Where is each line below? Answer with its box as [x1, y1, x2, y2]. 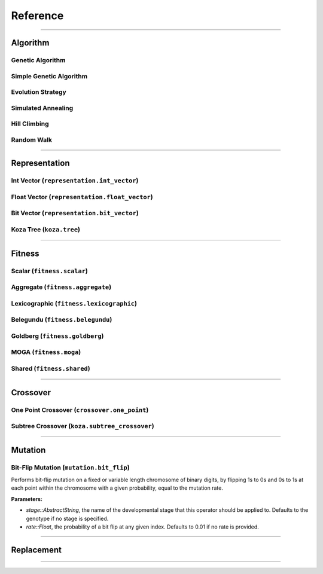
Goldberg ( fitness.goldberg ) [11, 332, 104, 340]
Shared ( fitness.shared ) [11, 364, 90, 373]
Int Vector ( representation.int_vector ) [11, 176, 139, 185]
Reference [11, 9, 64, 22]
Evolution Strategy [11, 88, 67, 96]
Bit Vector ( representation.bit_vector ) [11, 209, 139, 218]
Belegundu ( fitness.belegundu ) [11, 316, 112, 324]
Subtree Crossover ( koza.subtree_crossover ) [11, 422, 155, 430]
